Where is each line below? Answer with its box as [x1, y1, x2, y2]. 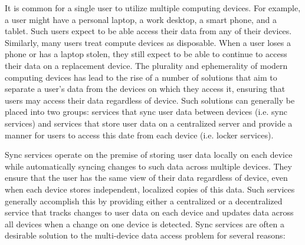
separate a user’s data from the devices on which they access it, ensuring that [5, 82, 286, 95]
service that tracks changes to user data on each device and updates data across [5, 206, 294, 218]
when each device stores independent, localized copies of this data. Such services [5, 183, 295, 195]
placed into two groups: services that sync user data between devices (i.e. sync [5, 105, 287, 118]
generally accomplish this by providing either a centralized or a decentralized [5, 194, 283, 207]
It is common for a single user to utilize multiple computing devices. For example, [5, 2, 301, 14]
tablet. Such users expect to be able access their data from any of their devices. [5, 25, 292, 37]
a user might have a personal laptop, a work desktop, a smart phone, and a [5, 13, 277, 25]
